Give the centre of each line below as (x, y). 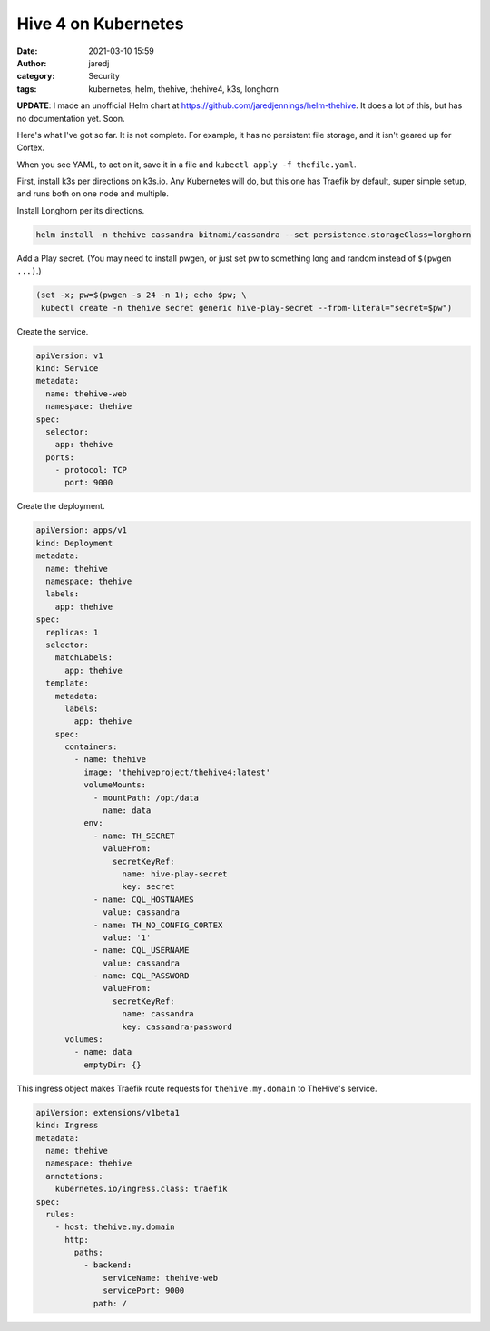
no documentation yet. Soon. (71, 118)
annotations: (74, 1176)
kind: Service (67, 368)
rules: (60, 1214)
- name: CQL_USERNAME (141, 951)
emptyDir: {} (113, 1065)
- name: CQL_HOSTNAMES (143, 899)
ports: (60, 457)
